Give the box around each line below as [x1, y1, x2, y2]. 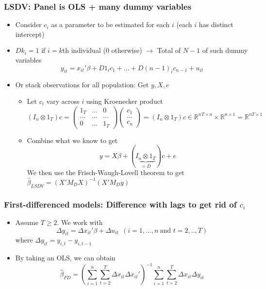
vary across [46, 96, 80, 106]
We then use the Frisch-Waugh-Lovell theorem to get [27, 167, 184, 177]
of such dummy [202, 45, 248, 55]
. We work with [57, 217, 103, 227]
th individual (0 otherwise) [62, 45, 142, 55]
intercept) [15, 29, 45, 39]
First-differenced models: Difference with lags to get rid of [4, 198, 237, 210]
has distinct [199, 19, 233, 30]
